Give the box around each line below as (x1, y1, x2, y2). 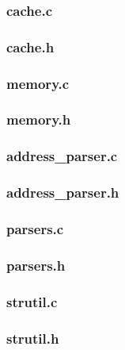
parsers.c (6, 218, 64, 238)
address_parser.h (6, 183, 119, 202)
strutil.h (6, 328, 59, 348)
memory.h (6, 110, 71, 129)
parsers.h (6, 255, 66, 275)
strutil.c (6, 291, 58, 311)
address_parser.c (6, 146, 118, 166)
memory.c (6, 73, 70, 93)
